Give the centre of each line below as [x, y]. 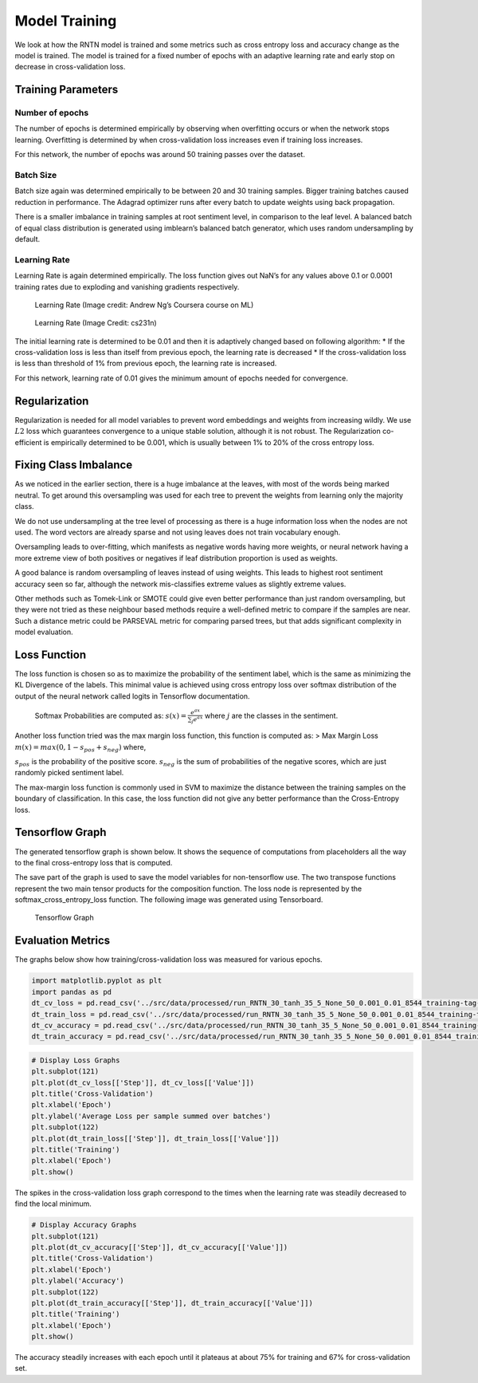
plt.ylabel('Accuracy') [78, 1281]
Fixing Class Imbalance [74, 465]
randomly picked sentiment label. [69, 773]
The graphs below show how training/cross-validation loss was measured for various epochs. [168, 959]
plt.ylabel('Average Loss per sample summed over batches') [151, 1116]
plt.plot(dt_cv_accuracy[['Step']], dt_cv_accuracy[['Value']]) [160, 1247]
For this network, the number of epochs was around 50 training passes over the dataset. [160, 155]
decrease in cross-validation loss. [70, 67]
